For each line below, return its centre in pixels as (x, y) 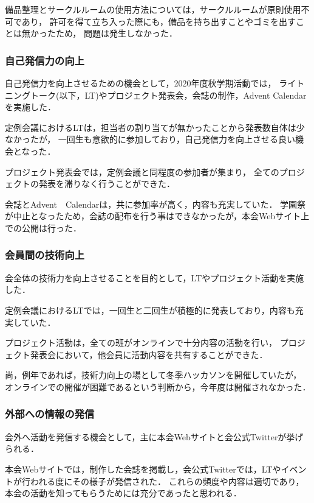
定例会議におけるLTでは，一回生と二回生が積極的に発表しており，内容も (150, 310)
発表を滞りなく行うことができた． (107, 184)
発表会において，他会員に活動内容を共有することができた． (149, 354)
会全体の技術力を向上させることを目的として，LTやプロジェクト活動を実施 (155, 277)
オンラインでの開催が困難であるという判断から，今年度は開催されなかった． (158, 386)
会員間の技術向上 (45, 255)
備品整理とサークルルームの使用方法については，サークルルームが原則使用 (153, 9)
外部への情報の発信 (50, 414)
